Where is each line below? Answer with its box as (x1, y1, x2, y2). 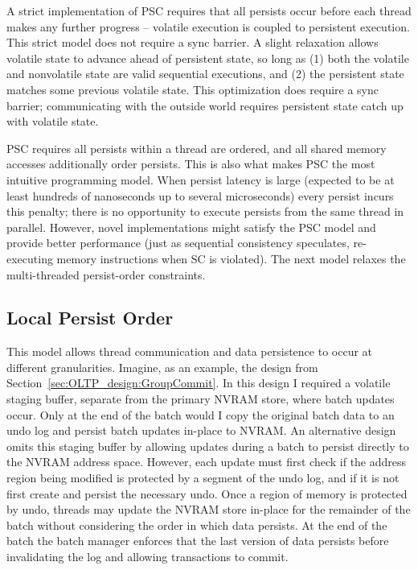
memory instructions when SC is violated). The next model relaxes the (56, 250, 406, 266)
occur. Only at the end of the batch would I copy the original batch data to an (6, 406, 395, 423)
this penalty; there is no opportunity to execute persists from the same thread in (6, 203, 404, 220)
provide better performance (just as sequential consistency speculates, (6, 234, 350, 251)
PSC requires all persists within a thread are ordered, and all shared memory (6, 139, 387, 156)
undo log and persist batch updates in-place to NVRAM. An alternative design (6, 422, 396, 439)
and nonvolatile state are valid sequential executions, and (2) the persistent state (6, 65, 404, 82)
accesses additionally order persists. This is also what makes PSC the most (6, 155, 375, 172)
